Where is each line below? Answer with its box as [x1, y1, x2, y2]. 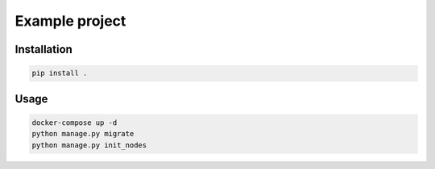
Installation [14, 42, 72, 56]
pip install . [31, 69, 88, 78]
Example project [14, 12, 126, 30]
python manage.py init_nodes [31, 140, 147, 150]
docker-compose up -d [31, 118, 118, 127]
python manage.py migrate [31, 129, 135, 139]
